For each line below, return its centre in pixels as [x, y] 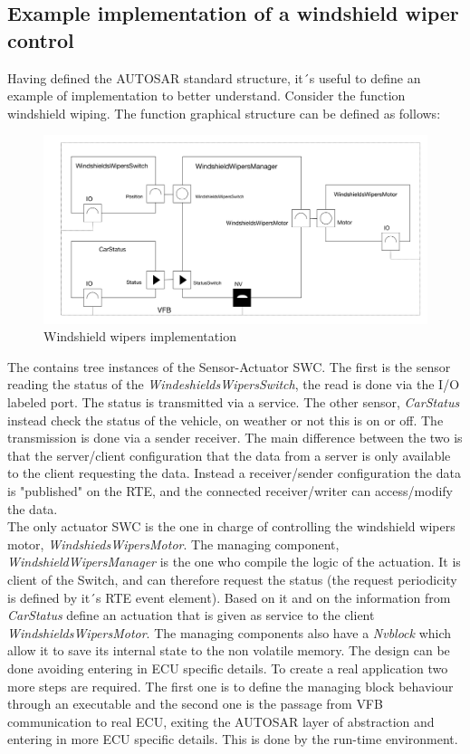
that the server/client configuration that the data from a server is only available [229, 455]
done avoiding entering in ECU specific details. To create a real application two [228, 668]
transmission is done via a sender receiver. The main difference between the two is [235, 438]
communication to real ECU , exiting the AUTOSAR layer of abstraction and [221, 721]
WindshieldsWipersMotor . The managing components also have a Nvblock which [230, 632]
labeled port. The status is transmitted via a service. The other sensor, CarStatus [234, 402]
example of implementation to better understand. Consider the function [206, 95]
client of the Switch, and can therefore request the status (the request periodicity [232, 579]
